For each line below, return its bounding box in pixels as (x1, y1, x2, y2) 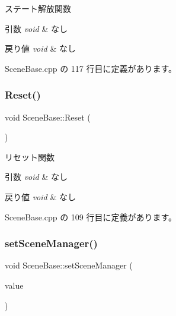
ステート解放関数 (5, 2, 71, 14)
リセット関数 (5, 150, 55, 163)
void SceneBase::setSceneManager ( (5, 259, 133, 271)
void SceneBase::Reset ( (5, 110, 91, 123)
